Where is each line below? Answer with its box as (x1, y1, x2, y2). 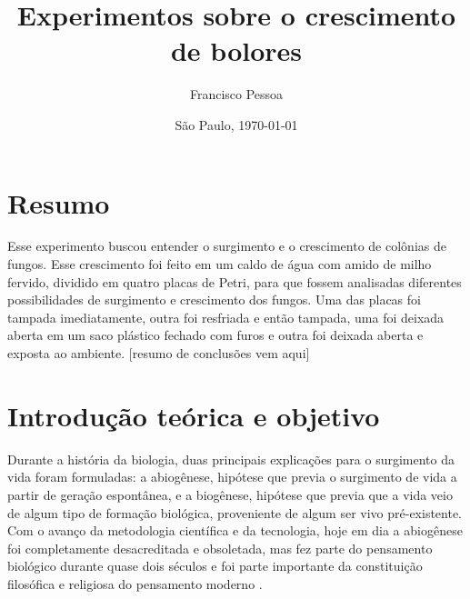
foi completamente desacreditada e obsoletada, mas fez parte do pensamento (7, 538, 433, 557)
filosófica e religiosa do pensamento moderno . (7, 574, 263, 593)
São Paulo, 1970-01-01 (175, 115, 298, 134)
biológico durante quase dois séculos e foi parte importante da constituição (7, 556, 423, 575)
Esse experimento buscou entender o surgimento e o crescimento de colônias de (7, 236, 446, 255)
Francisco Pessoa (189, 85, 284, 104)
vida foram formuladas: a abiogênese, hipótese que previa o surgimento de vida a (7, 467, 457, 486)
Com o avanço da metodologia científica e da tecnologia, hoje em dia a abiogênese (7, 521, 463, 540)
